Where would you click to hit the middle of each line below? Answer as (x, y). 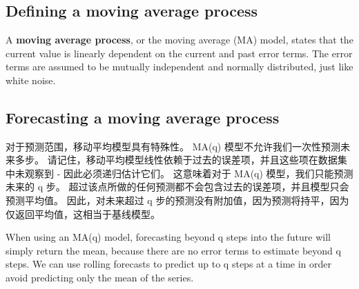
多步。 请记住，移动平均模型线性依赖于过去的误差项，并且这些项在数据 (176, 160)
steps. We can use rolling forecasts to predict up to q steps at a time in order (169, 264)
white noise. (31, 80)
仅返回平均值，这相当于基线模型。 (83, 213)
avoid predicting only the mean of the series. (100, 277)
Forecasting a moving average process (143, 117)
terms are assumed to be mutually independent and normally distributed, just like (179, 67)
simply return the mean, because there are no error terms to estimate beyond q (173, 250)
